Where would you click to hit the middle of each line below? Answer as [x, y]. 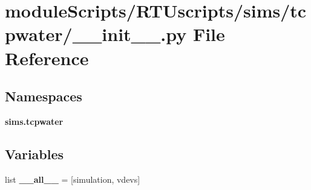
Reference [47, 58]
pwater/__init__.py [96, 34]
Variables [34, 154]
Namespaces [44, 96]
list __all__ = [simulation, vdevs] [73, 179]
